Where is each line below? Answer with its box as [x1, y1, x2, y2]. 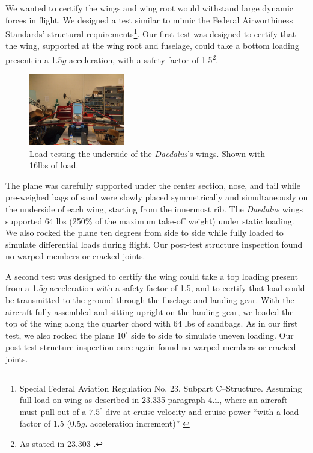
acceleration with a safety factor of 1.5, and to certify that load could [50, 282, 305, 294]
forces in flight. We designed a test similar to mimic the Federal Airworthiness [5, 13, 293, 26]
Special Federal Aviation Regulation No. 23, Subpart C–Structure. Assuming [19, 381, 302, 394]
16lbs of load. [29, 159, 79, 171]
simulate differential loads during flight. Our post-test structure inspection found [5, 238, 303, 250]
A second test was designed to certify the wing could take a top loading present [5, 270, 298, 282]
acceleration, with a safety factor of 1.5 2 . [68, 52, 219, 66]
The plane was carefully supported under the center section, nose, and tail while [5, 179, 300, 191]
